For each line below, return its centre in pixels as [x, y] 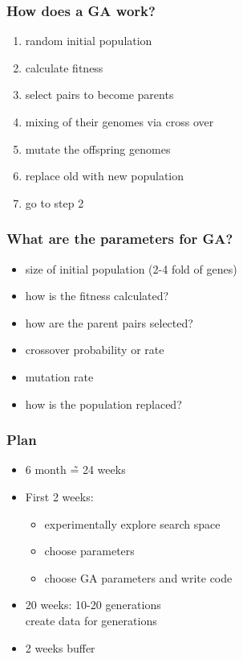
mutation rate [59, 376]
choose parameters [89, 551]
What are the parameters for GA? [120, 239]
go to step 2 [55, 202]
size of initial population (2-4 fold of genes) [131, 268]
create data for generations [91, 620]
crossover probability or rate [95, 350]
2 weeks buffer [60, 647]
